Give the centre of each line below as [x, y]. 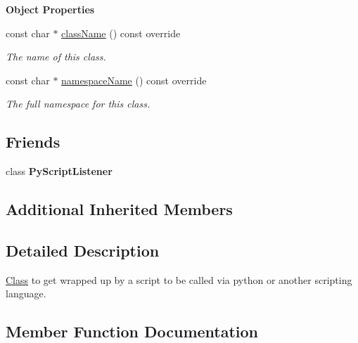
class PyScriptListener [59, 171]
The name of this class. [56, 57]
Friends [33, 142]
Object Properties [50, 9]
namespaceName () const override [134, 80]
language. [26, 293]
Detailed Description [83, 250]
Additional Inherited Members [119, 209]
